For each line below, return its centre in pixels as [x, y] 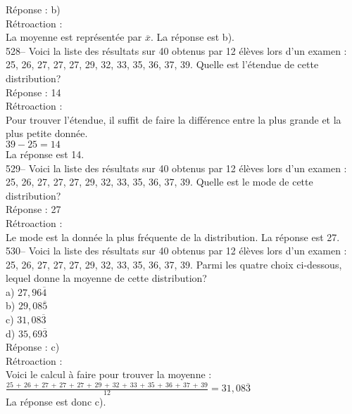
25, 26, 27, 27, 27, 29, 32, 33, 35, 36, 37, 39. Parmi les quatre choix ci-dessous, [174, 264]
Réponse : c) [33, 347]
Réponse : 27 [33, 209]
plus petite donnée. [47, 133]
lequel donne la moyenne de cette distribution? [106, 278]
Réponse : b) [33, 9]
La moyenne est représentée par [74, 37]
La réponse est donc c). [56, 402]
